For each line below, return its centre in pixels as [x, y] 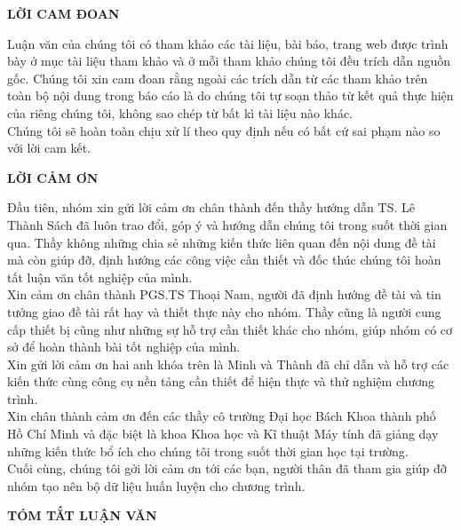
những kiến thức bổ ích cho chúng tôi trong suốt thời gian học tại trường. [208, 451]
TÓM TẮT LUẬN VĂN [82, 515]
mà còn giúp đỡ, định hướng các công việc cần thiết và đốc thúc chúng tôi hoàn [224, 260]
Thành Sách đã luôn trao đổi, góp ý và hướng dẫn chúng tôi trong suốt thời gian [227, 224]
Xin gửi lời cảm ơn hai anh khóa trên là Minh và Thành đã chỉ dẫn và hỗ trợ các [228, 364]
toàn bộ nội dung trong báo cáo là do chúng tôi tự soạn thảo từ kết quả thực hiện [230, 95]
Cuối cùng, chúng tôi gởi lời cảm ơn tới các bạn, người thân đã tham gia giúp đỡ [227, 468]
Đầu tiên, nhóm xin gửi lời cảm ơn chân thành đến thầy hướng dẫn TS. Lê [211, 207]
